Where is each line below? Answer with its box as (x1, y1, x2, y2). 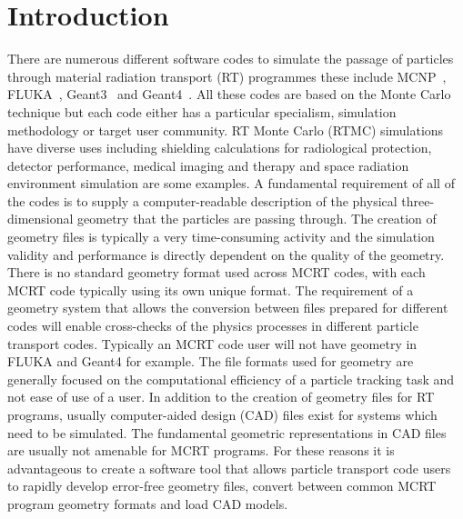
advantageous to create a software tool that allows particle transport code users (7, 458, 451, 477)
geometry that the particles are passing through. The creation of (77, 209, 437, 228)
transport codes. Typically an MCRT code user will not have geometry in (7, 334, 418, 353)
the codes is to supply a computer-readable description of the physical (7, 191, 398, 210)
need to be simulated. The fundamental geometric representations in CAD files (7, 423, 447, 442)
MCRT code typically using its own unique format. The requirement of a (7, 280, 414, 299)
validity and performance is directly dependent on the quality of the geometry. (7, 245, 445, 264)
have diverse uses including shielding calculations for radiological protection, (7, 138, 432, 157)
